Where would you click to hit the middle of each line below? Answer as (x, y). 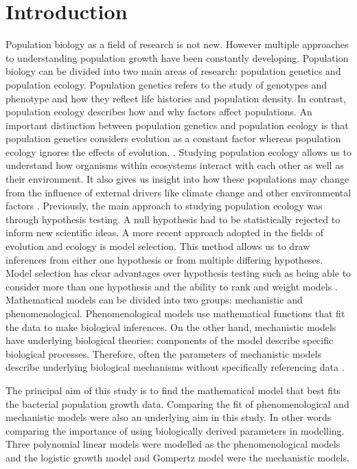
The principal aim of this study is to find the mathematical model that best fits (173, 390)
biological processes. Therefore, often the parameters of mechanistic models (164, 353)
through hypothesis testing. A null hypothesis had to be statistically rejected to (173, 219)
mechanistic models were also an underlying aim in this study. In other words (169, 417)
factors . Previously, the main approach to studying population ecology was (164, 206)
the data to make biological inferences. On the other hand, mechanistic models (171, 327)
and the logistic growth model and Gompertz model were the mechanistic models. (177, 457)
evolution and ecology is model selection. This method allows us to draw (158, 246)
